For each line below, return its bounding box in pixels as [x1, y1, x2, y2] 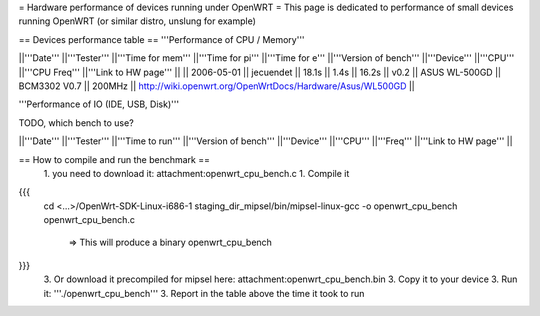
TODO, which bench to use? [18, 116, 134, 129]
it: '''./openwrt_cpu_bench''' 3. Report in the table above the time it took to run [43, 287, 365, 299]
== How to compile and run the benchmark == [18, 153, 210, 165]
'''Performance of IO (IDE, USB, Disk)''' [18, 98, 180, 110]
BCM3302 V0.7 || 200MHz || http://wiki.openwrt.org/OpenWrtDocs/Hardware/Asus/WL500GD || [18, 80, 415, 92]
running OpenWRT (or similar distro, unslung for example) [18, 15, 257, 27]
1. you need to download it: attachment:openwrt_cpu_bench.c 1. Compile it [43, 167, 350, 179]
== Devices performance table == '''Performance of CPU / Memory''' [18, 33, 305, 45]
